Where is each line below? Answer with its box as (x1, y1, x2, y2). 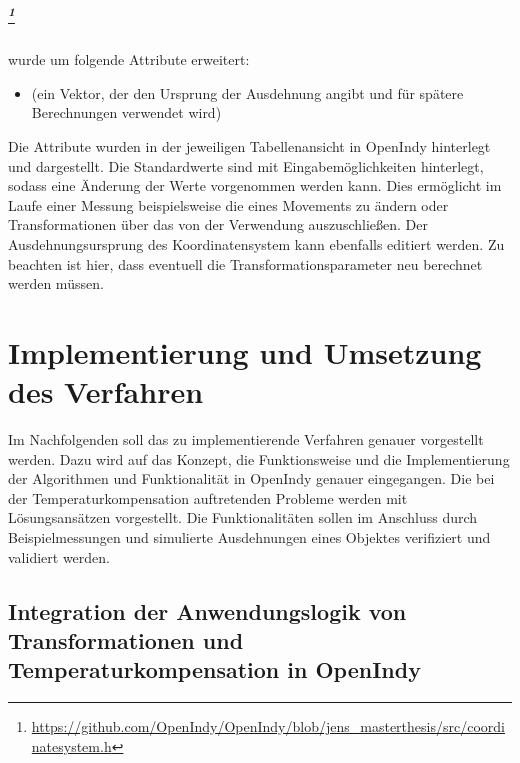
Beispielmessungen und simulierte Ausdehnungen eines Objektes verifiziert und (8, 527, 491, 548)
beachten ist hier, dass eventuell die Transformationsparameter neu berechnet (8, 253, 483, 274)
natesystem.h (31, 735, 112, 756)
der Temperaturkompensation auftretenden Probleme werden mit (8, 487, 408, 508)
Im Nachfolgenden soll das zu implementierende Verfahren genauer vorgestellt (8, 429, 484, 450)
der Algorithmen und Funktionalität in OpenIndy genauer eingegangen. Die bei (8, 468, 495, 489)
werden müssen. (8, 273, 104, 294)
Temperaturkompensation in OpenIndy (8, 654, 421, 685)
